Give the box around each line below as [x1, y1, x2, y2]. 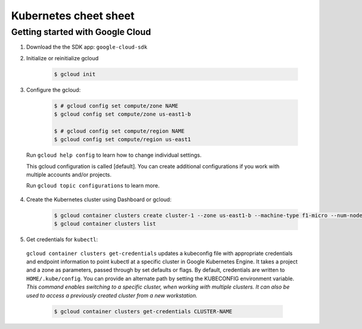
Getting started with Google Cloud [11, 27, 151, 37]
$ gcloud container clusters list [54, 221, 156, 227]
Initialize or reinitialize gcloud [26, 54, 99, 61]
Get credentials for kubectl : [26, 236, 98, 243]
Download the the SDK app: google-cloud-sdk [26, 43, 148, 51]
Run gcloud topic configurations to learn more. [26, 182, 160, 189]
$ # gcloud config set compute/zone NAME [54, 102, 179, 109]
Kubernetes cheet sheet [11, 9, 135, 22]
